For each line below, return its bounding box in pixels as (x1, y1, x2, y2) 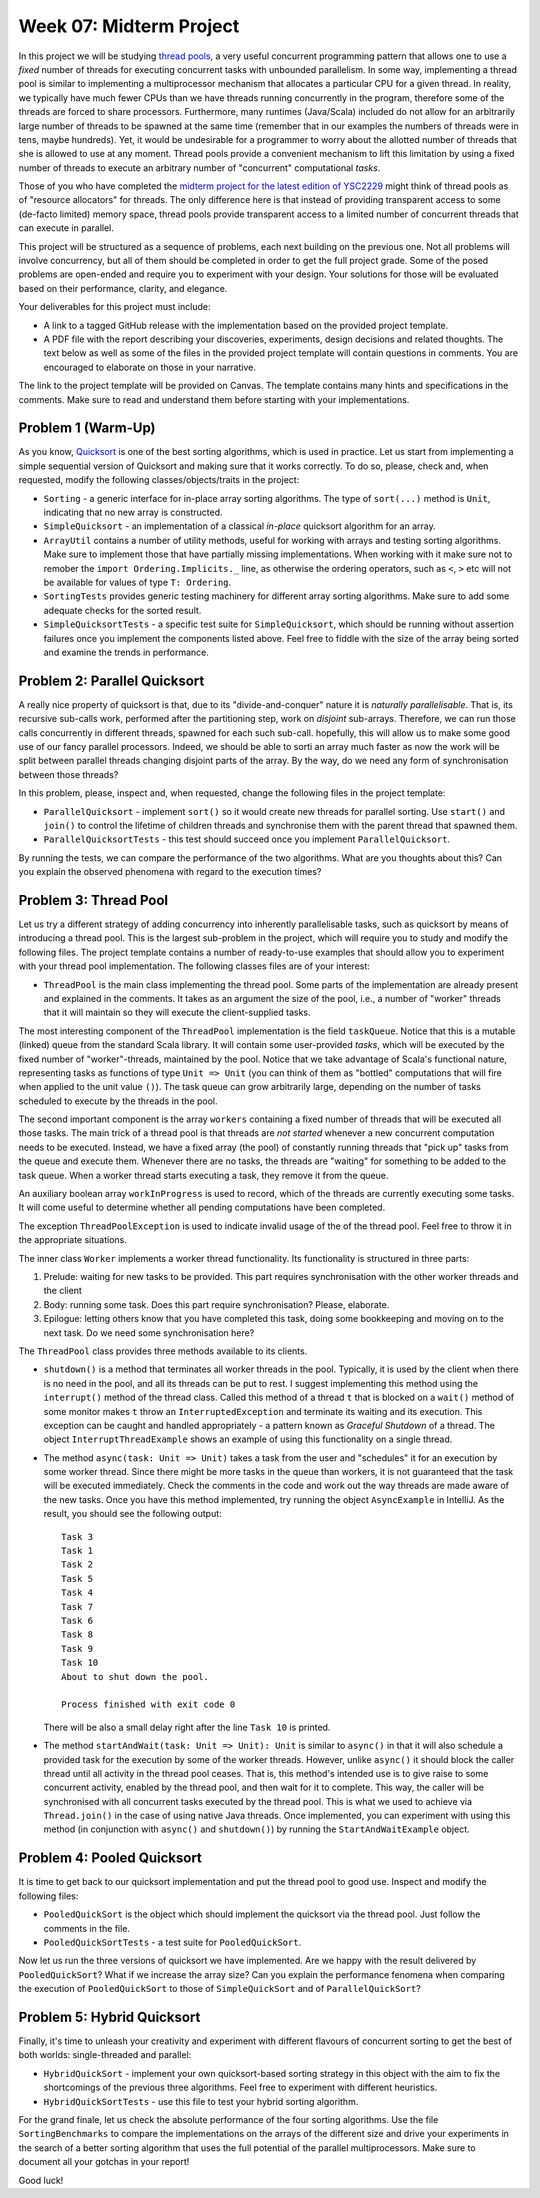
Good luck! (18, 2174, 64, 2186)
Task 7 (61, 1601, 94, 1612)
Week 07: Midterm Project (18, 15, 240, 37)
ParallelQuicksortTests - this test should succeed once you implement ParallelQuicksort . (43, 833, 450, 845)
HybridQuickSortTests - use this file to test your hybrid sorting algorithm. (43, 2095, 359, 2107)
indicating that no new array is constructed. (43, 506, 223, 518)
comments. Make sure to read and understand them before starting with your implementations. (18, 393, 410, 405)
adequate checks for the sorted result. (43, 604, 202, 616)
